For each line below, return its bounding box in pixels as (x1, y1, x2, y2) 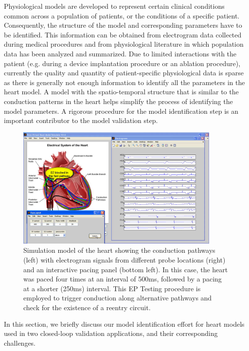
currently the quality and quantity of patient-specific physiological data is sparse (4, 68, 244, 78)
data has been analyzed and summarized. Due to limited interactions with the (4, 48, 237, 58)
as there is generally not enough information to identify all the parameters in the (4, 77, 245, 87)
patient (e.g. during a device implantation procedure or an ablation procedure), (4, 58, 241, 68)
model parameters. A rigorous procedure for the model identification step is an (4, 105, 239, 116)
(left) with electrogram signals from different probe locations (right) (23, 255, 226, 265)
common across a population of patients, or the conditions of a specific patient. (4, 10, 240, 20)
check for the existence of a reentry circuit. (23, 302, 151, 313)
